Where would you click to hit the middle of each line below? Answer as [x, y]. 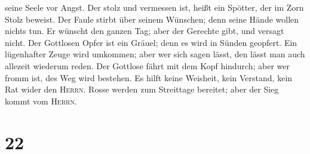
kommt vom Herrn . [41, 101]
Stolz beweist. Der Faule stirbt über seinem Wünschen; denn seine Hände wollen [152, 19]
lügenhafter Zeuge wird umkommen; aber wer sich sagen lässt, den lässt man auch [155, 54]
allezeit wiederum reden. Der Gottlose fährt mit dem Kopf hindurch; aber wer [148, 65]
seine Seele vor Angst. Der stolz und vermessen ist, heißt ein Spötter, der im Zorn [154, 7]
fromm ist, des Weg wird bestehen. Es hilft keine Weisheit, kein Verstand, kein [149, 77]
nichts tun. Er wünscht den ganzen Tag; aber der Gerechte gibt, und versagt [145, 31]
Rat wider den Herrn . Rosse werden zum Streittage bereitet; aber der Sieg [142, 89]
